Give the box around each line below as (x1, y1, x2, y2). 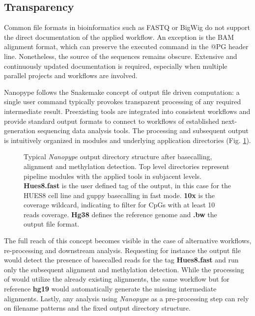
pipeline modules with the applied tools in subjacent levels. (24, 171, 201, 181)
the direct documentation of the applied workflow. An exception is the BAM (4, 31, 234, 42)
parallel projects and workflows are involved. (4, 70, 138, 81)
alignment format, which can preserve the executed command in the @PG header (4, 41, 249, 52)
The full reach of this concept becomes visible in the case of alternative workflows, (4, 235, 252, 246)
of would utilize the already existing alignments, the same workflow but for (4, 274, 229, 284)
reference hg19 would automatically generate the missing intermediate (4, 284, 217, 294)
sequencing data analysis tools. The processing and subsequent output (37, 125, 249, 136)
